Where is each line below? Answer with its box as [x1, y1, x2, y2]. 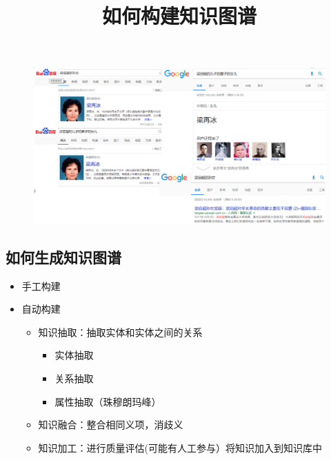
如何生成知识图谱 [6, 246, 121, 267]
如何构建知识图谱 [101, 1, 257, 30]
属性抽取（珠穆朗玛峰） [54, 394, 161, 408]
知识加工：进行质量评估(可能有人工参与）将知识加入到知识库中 [38, 440, 323, 454]
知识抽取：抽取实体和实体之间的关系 [38, 324, 203, 339]
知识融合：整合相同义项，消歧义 [38, 417, 183, 432]
